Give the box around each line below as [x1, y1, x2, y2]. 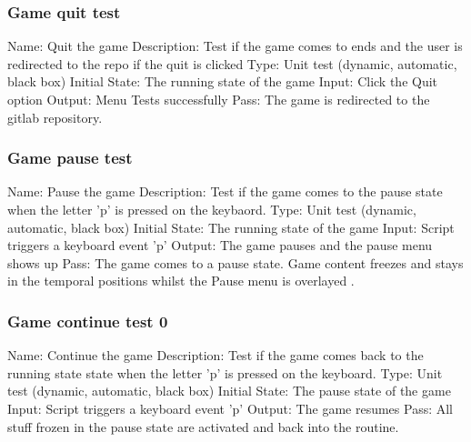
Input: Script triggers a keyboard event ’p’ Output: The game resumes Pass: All [7, 398, 453, 417]
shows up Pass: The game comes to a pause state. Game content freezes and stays [7, 253, 464, 272]
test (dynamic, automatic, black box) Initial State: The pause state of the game [7, 381, 451, 400]
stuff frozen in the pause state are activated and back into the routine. [7, 417, 399, 436]
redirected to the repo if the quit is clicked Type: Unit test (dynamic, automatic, [7, 54, 457, 73]
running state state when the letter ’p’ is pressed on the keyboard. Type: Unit [7, 363, 443, 382]
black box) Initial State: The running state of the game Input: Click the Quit [7, 72, 438, 91]
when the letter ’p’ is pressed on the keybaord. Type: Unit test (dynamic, [7, 200, 416, 218]
